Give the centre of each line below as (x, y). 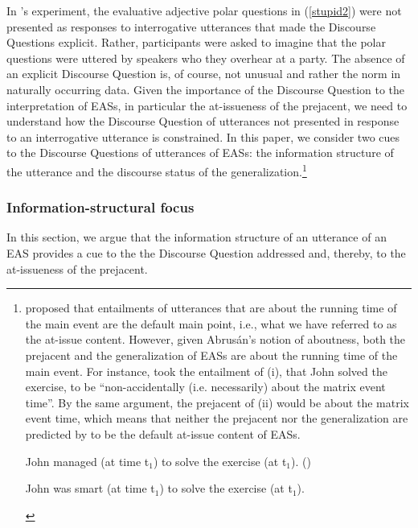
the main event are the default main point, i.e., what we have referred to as (211, 323)
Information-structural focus (100, 207)
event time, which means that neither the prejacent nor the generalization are (217, 418)
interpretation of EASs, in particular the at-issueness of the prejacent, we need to (207, 105)
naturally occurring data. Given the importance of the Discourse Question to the (206, 89)
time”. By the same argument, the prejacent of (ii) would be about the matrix (217, 402)
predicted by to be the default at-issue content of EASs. (163, 433)
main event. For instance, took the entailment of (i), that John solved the (206, 371)
